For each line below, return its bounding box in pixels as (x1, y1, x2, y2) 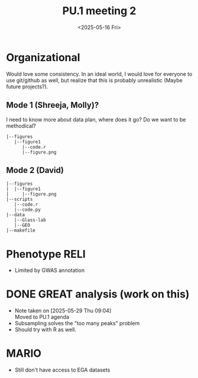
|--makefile (6, 228, 35, 233)
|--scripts (6, 197, 33, 203)
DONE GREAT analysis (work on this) (6, 287, 190, 301)
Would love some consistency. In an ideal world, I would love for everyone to (6, 70, 193, 78)
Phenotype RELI (6, 247, 86, 261)
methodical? (6, 122, 37, 129)
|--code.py (14, 207, 41, 213)
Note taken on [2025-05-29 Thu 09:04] (14, 307, 112, 315)
